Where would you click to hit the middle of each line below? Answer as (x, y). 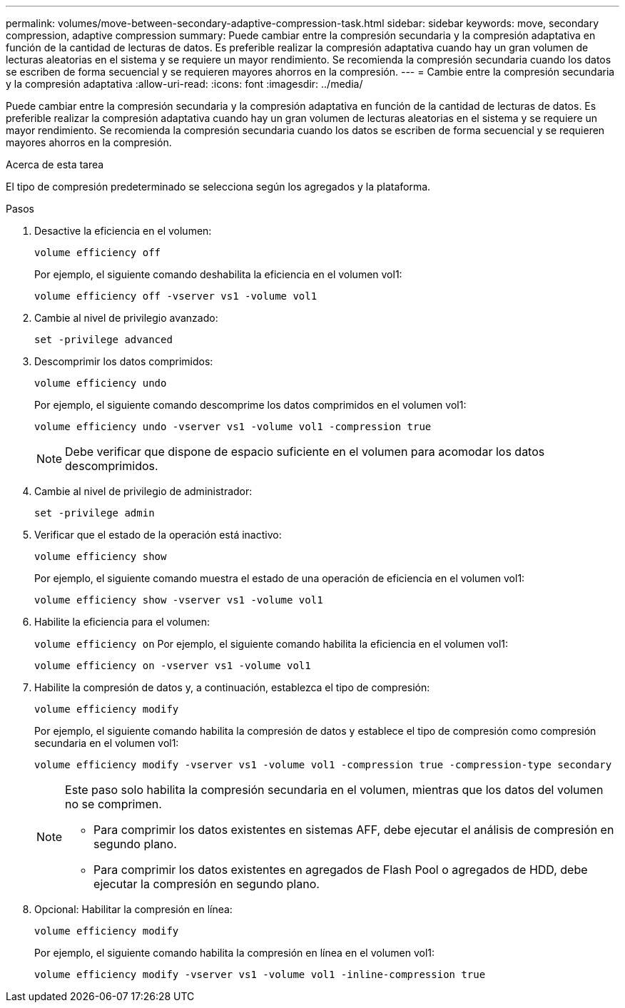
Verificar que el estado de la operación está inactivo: (158, 535)
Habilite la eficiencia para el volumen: (122, 622)
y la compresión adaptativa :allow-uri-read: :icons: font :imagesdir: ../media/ (184, 84)
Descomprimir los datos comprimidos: (124, 361)
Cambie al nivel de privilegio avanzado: (126, 318)
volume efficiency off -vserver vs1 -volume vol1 (176, 296)
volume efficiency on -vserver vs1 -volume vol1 (173, 666)
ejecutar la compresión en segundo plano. (207, 884)
